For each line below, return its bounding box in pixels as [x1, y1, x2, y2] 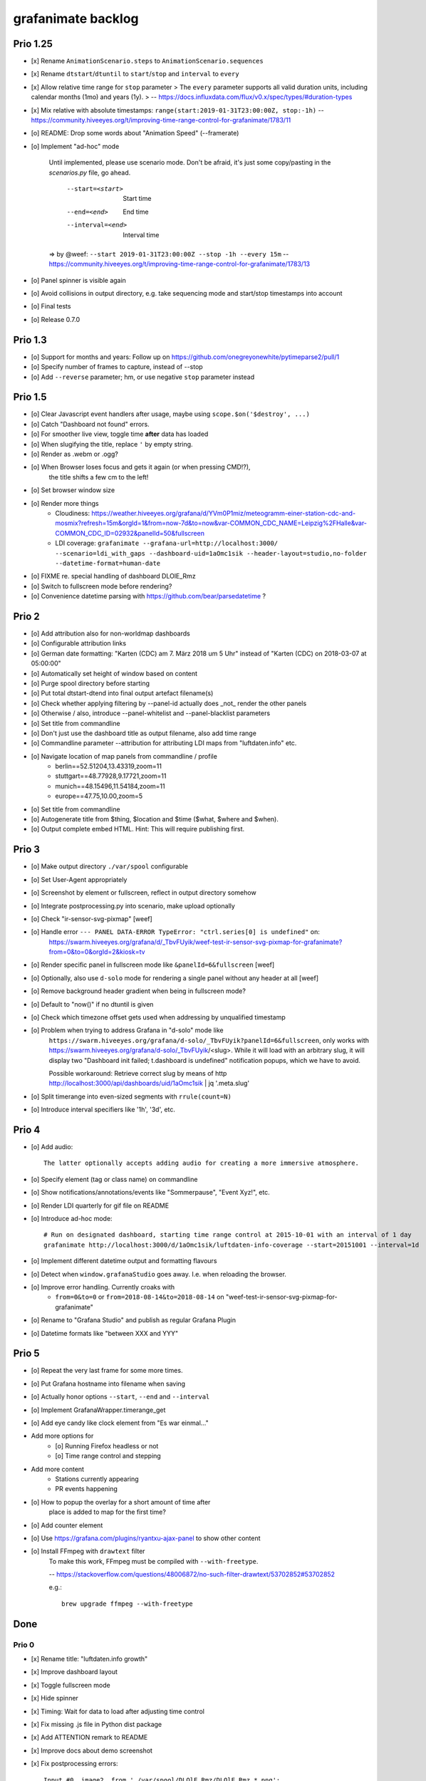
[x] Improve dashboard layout [31, 1668, 118, 1676]
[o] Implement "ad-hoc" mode [31, 142, 120, 150]
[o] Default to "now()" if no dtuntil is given [31, 999, 154, 1008]
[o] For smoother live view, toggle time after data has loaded [31, 430, 209, 438]
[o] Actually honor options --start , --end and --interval [31, 1393, 210, 1401]
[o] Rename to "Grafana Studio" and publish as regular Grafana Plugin [31, 1316, 237, 1324]
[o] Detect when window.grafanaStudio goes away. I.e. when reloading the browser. [31, 1269, 286, 1278]
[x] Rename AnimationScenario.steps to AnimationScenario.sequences [31, 57, 264, 66]
